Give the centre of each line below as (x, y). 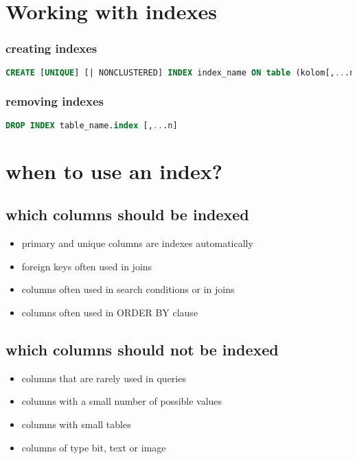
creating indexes (51, 48)
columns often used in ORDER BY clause (110, 312)
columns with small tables (76, 424)
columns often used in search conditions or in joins (128, 289)
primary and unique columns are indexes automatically (137, 243)
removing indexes (55, 101)
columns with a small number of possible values (122, 401)
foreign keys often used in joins (87, 266)
